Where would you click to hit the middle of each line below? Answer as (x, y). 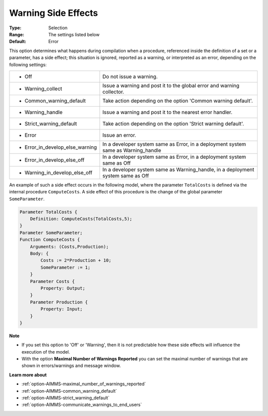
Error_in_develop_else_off (54, 160)
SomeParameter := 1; (66, 267)
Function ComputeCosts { (50, 240)
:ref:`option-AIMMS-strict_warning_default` (66, 398)
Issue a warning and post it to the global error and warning (171, 85)
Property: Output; (63, 288)
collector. (113, 92)
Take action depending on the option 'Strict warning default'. (173, 123)
